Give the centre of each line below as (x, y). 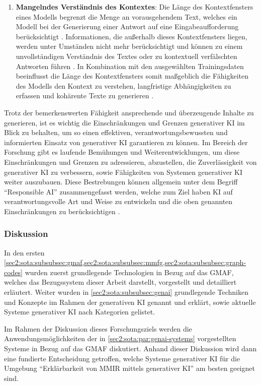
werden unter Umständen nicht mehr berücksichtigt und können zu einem (129, 46)
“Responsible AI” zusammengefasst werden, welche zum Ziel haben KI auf (118, 191)
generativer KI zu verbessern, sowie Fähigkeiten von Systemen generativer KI (123, 172)
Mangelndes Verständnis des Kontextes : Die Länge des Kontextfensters (135, 7)
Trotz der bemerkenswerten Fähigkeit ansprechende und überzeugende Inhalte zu (129, 112)
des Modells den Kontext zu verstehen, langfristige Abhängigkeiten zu (123, 85)
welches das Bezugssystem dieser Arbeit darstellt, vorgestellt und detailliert (120, 282)
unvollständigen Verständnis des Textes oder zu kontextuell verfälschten (126, 56)
